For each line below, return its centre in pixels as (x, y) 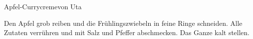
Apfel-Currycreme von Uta (43, 6)
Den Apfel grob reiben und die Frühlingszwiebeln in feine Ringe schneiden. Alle (123, 23)
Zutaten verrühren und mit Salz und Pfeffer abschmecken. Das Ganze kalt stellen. (127, 32)
